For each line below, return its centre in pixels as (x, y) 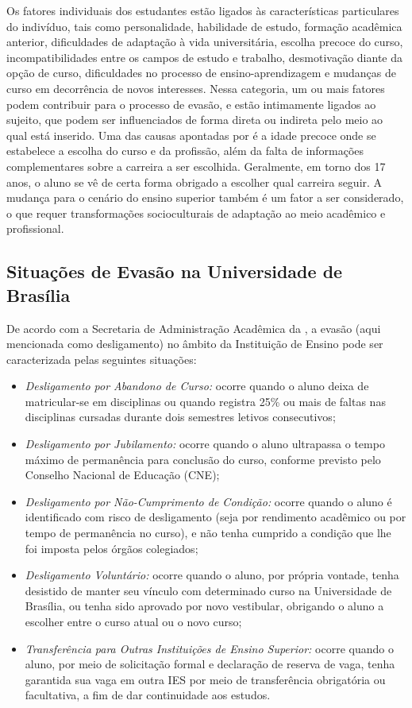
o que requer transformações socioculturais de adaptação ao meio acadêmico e (196, 213)
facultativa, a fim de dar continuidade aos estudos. (148, 695)
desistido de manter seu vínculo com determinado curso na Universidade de (208, 590)
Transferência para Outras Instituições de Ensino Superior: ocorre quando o (209, 648)
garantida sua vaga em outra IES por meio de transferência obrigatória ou (205, 679)
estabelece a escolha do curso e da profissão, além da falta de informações (185, 151)
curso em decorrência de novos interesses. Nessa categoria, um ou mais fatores (196, 88)
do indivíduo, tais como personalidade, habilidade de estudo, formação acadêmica (204, 26)
